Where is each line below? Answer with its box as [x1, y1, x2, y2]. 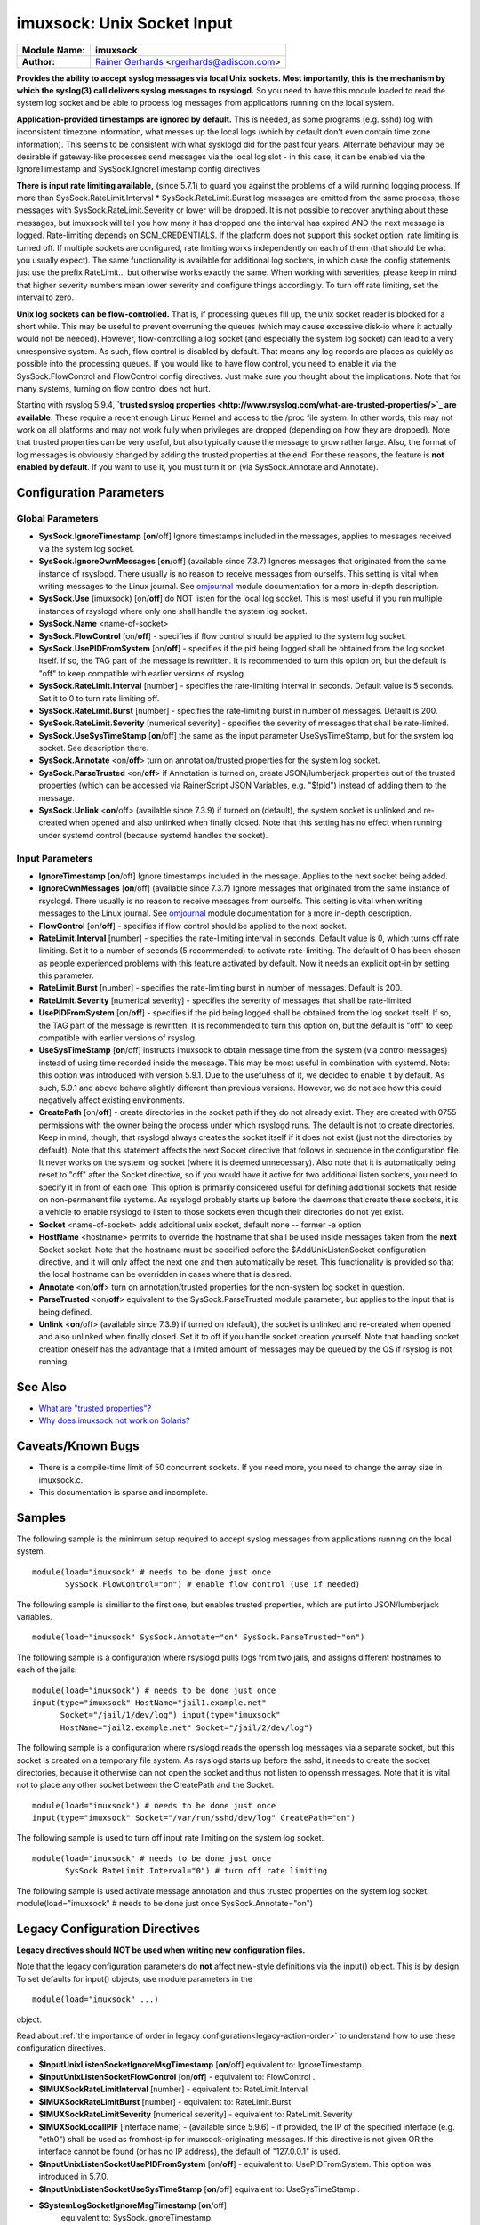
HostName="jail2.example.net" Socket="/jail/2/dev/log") [60, 1722, 314, 1733]
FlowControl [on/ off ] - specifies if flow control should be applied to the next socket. [38, 920, 347, 931]
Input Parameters [16, 852, 93, 864]
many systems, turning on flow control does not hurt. [16, 383, 211, 393]
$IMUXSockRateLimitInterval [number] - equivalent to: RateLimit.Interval [38, 2083, 308, 2095]
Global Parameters [16, 513, 99, 525]
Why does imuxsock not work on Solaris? [38, 1415, 190, 1426]
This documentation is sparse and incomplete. [38, 1487, 209, 1498]
